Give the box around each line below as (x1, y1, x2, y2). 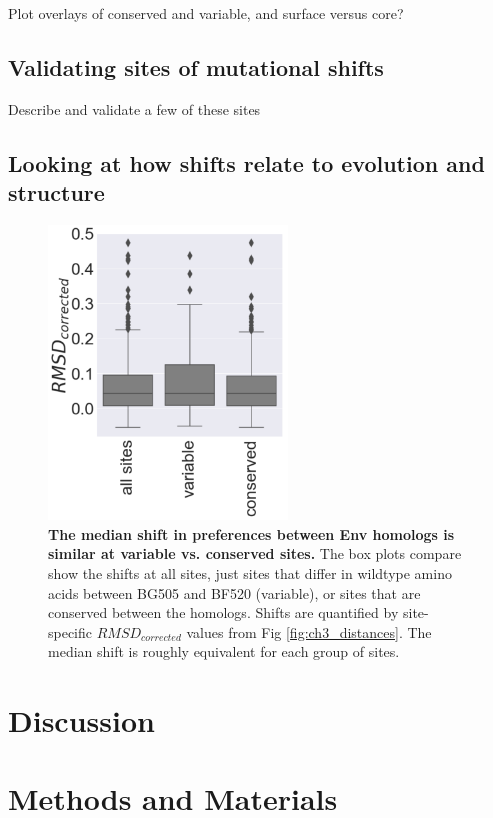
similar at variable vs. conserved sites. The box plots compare (48, 543, 462, 564)
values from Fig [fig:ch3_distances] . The (186, 621, 432, 642)
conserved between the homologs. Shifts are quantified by (48, 602, 399, 623)
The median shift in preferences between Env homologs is (48, 523, 455, 544)
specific (48, 621, 93, 642)
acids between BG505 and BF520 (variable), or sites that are (48, 582, 421, 603)
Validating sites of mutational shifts (8, 51, 384, 82)
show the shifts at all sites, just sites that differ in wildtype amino (48, 562, 452, 583)
